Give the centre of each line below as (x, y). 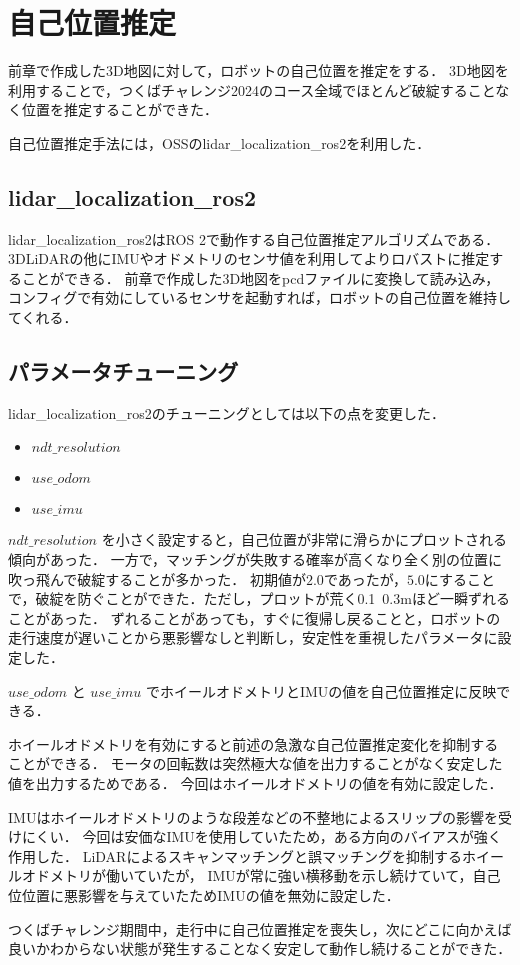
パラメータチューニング (123, 371)
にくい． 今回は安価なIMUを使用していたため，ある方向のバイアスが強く (261, 836)
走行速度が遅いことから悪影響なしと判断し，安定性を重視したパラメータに (253, 637)
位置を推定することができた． (119, 109)
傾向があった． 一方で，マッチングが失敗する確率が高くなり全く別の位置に (255, 559)
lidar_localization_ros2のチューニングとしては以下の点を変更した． (226, 412)
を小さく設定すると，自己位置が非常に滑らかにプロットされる (304, 539)
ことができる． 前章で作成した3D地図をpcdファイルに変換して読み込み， (260, 277)
